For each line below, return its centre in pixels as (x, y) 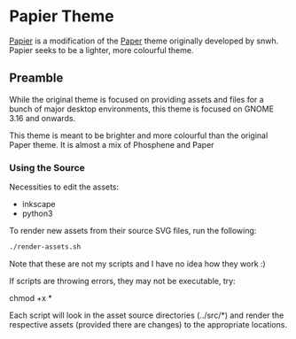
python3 (37, 213)
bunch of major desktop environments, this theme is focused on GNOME (142, 109)
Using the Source (47, 167)
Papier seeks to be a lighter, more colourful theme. (101, 50)
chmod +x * (31, 297)
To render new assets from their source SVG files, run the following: (133, 231)
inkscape (39, 204)
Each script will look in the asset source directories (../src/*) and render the (147, 315)
